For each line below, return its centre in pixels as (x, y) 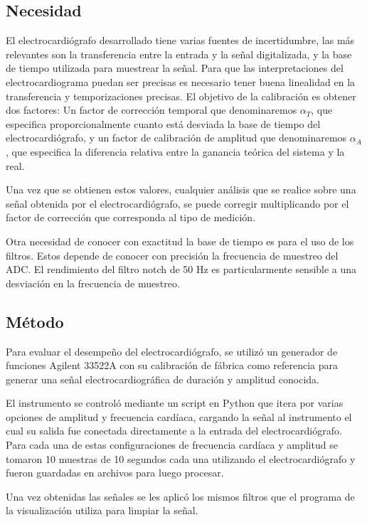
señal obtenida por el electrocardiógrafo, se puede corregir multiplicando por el (177, 203)
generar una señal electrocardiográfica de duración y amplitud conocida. (163, 379)
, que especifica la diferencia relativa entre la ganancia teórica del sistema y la (175, 151)
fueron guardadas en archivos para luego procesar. (115, 473)
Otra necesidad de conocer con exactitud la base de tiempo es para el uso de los (180, 241)
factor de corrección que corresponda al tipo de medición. (131, 217)
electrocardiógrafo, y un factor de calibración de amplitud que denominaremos (176, 138)
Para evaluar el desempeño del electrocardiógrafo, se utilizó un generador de (172, 351)
